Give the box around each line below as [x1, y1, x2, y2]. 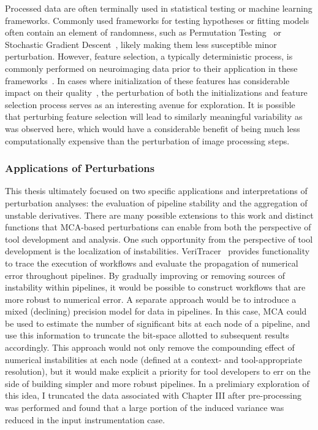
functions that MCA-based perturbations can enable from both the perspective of [5, 221, 311, 233]
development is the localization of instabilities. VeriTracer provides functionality [5, 244, 310, 257]
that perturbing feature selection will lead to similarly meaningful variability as [5, 110, 303, 123]
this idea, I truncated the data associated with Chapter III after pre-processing [5, 389, 301, 402]
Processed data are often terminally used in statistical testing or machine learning [5, 2, 312, 14]
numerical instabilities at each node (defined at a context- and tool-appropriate [5, 353, 302, 365]
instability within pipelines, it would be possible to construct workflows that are [5, 281, 306, 294]
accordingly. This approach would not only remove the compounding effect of [5, 341, 295, 354]
